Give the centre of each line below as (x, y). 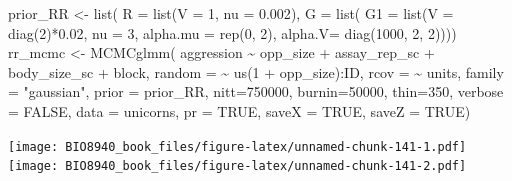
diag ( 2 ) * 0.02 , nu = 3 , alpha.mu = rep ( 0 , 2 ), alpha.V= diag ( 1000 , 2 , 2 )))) (232, 32)
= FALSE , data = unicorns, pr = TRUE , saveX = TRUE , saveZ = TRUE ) (239, 110)
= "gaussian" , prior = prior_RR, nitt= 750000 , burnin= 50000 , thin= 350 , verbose (256, 91)
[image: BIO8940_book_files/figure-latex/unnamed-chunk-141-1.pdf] (237, 146)
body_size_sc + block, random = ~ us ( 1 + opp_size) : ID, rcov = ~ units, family (256, 71)
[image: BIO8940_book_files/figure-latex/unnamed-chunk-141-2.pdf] (237, 166)
